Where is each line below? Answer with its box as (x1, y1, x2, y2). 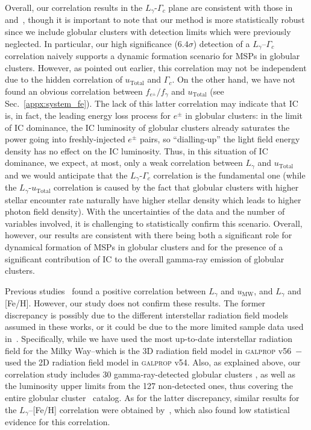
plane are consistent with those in (168, 1, 293, 13)
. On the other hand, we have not (172, 73, 296, 86)
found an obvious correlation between (5, 84, 143, 97)
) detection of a (193, 37, 250, 49)
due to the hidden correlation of (5, 73, 122, 86)
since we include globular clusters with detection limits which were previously (5, 25, 291, 38)
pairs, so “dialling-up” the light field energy (139, 133, 300, 145)
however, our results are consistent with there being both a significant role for (5, 229, 292, 241)
